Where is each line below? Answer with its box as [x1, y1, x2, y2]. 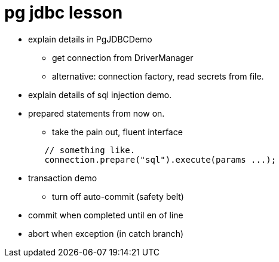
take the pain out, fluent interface [52, 126, 183, 137]
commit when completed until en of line [28, 209, 183, 220]
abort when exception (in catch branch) [28, 228, 184, 239]
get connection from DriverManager [52, 52, 194, 63]
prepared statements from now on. [28, 108, 165, 118]
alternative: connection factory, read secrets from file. [52, 71, 264, 81]
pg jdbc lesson [4, 2, 123, 23]
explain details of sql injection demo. [28, 89, 172, 100]
